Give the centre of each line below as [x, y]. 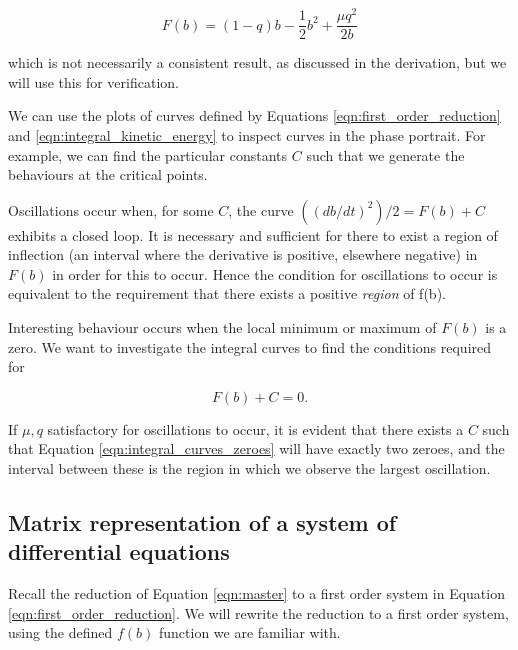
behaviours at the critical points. [108, 174]
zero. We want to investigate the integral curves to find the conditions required [250, 346]
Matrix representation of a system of [202, 522]
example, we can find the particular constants [148, 154]
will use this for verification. [93, 81]
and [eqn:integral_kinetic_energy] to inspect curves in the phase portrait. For [247, 134]
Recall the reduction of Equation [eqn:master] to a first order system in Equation [256, 593]
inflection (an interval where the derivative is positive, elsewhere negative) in [243, 254]
